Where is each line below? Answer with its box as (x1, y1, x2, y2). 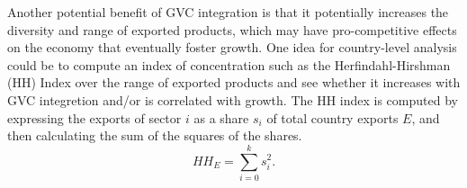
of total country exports (266, 108, 399, 127)
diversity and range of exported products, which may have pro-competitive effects (7, 20, 457, 39)
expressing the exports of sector (7, 108, 182, 127)
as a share (193, 108, 249, 127)
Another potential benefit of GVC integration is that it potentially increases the (7, 3, 449, 21)
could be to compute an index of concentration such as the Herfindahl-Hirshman (7, 55, 451, 74)
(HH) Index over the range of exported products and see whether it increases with (7, 73, 461, 92)
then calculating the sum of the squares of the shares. (7, 126, 302, 145)
